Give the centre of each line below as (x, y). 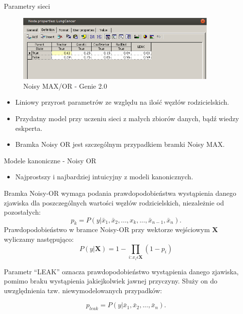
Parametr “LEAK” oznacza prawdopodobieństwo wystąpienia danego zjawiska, (121, 271)
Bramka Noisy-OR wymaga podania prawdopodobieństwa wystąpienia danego (120, 193)
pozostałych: (22, 212)
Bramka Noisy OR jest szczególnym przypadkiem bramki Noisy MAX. (120, 144)
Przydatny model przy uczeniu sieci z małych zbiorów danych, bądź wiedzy (127, 118)
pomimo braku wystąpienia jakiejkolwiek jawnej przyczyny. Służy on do (111, 281)
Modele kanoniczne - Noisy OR (50, 160)
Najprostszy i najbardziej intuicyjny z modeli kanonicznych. (104, 177)
